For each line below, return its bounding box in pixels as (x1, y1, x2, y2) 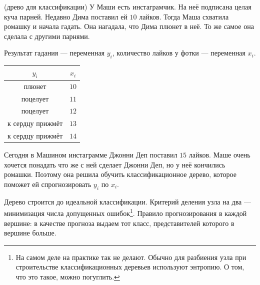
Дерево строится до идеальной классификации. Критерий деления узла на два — (4, 196, 251, 206)
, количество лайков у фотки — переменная (112, 47, 245, 58)
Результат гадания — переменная (4, 47, 105, 58)
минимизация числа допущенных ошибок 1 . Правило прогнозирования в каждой (4, 206, 247, 218)
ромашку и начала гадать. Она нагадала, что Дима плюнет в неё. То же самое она (4, 21, 254, 31)
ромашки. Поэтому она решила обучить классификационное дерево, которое (4, 169, 236, 179)
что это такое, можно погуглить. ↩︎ (15, 271, 120, 281)
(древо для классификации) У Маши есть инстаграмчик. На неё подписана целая (4, 1, 251, 11)
